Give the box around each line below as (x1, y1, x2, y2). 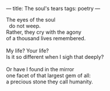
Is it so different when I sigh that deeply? (6, 54, 104, 60)
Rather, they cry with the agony (6, 29, 82, 36)
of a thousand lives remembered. (6, 35, 86, 41)
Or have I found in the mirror (6, 66, 74, 72)
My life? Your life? (6, 47, 49, 54)
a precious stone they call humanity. (6, 78, 94, 85)
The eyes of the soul (6, 16, 56, 23)
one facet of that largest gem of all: (6, 72, 91, 79)
